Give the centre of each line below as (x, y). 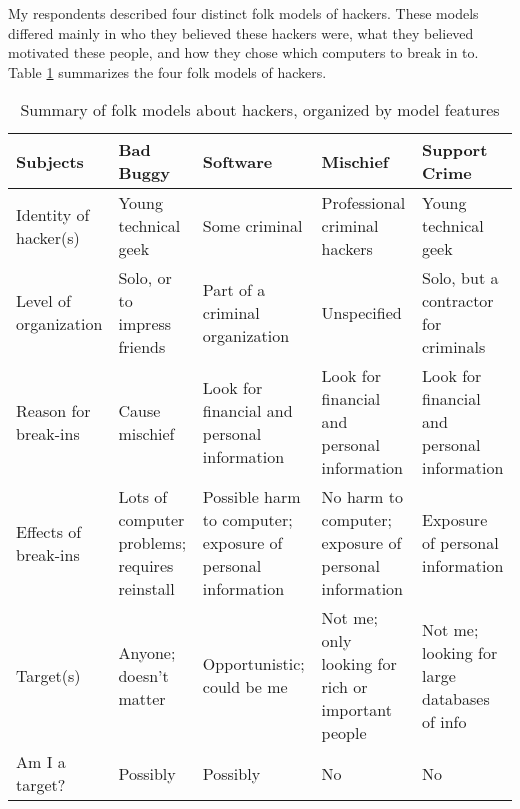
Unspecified (361, 312)
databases (455, 698)
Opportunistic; (253, 664)
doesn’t (143, 675)
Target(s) (48, 675)
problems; (152, 543)
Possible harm (251, 497)
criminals (453, 347)
